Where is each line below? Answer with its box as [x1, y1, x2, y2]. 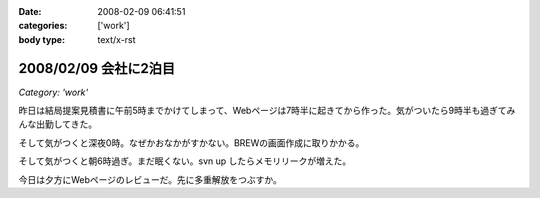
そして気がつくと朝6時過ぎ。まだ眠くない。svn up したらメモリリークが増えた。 [18, 155, 352, 167]
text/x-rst [97, 33, 136, 45]
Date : [18, 6, 42, 17]
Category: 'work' [18, 86, 89, 98]
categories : [18, 20, 68, 32]
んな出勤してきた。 [18, 118, 98, 130]
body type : [18, 33, 65, 45]
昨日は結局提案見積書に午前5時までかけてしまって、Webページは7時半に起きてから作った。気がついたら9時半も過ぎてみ [18, 105, 516, 117]
